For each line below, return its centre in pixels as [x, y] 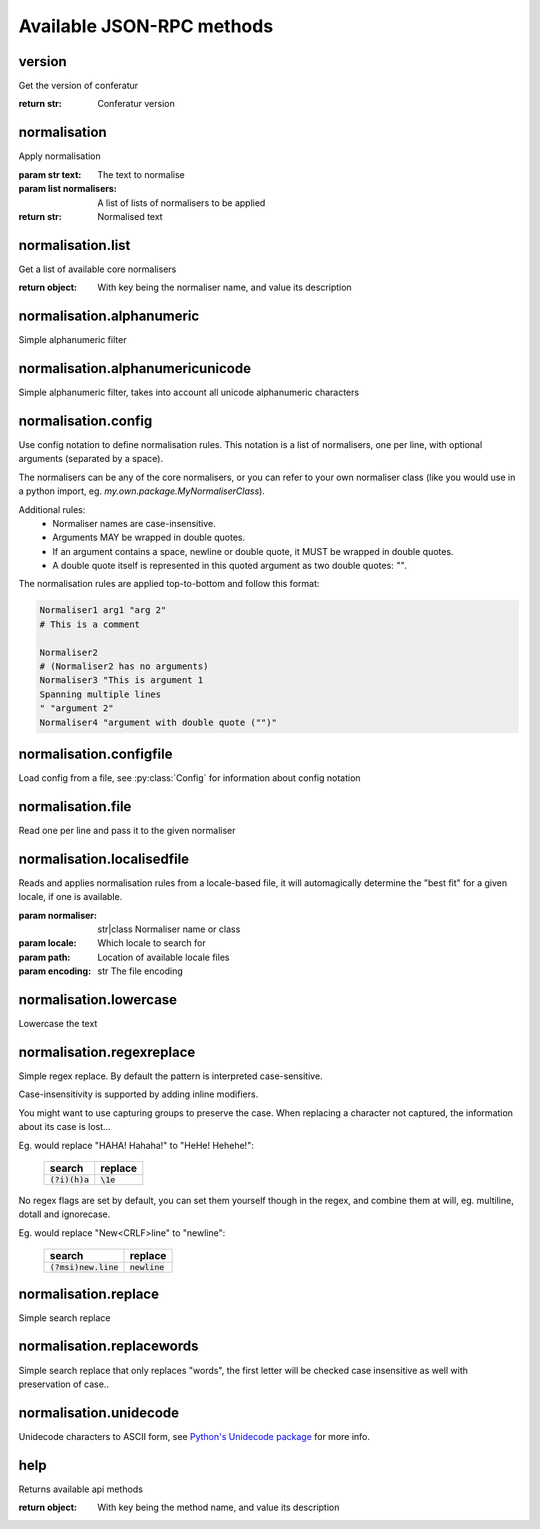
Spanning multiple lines [100, 694]
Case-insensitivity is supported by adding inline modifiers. [138, 1094]
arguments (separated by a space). [91, 459]
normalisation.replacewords [108, 1346]
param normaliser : [57, 915]
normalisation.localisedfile [104, 858]
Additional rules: [52, 509]
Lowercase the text [58, 1024]
